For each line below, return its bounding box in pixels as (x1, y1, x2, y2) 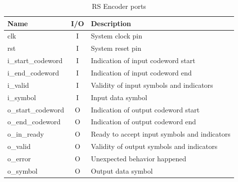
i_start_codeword (7, 55, 63, 66)
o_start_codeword (7, 104, 64, 114)
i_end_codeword (7, 67, 59, 77)
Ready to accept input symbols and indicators (91, 129, 231, 139)
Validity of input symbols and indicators (91, 79, 213, 90)
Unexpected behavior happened (91, 153, 187, 163)
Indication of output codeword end (91, 116, 196, 127)
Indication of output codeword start (91, 104, 200, 114)
